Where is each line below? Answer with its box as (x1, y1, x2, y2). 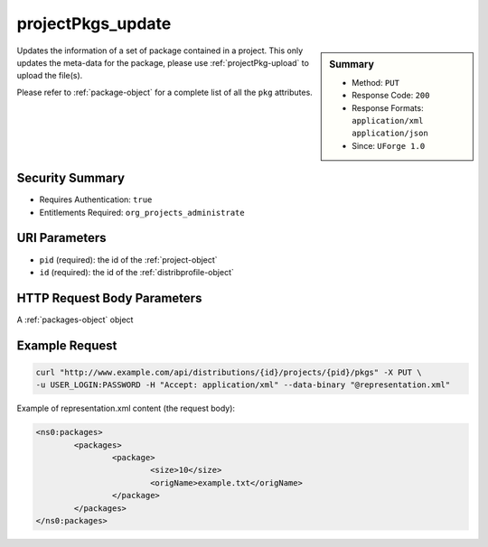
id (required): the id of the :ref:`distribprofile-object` (39, 266, 234, 277)
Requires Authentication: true (39, 194, 153, 205)
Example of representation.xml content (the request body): (16, 403, 235, 414)
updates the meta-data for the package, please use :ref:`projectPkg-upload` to (16, 57, 309, 68)
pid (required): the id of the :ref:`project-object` (39, 254, 218, 265)
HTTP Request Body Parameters (16, 290, 202, 306)
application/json (352, 128, 428, 139)
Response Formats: (352, 102, 424, 113)
